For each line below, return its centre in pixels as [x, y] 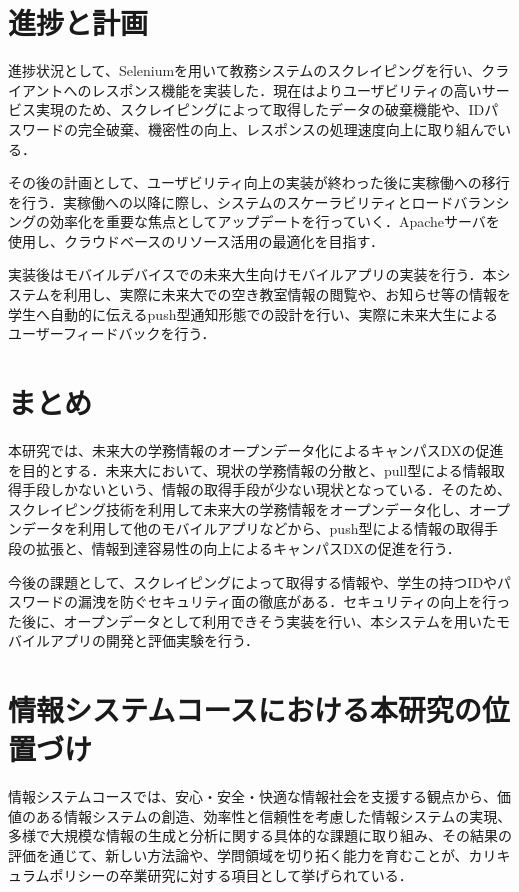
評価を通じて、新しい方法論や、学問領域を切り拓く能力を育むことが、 [238, 855]
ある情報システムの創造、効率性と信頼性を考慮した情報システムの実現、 [273, 815]
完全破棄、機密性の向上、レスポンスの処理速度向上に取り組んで [287, 128]
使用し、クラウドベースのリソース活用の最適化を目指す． [196, 240]
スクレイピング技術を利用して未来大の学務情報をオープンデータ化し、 [238, 508]
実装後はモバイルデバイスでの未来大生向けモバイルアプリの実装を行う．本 [252, 274]
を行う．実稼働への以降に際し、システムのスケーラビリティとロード [231, 201]
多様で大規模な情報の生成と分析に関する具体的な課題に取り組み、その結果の [260, 835]
